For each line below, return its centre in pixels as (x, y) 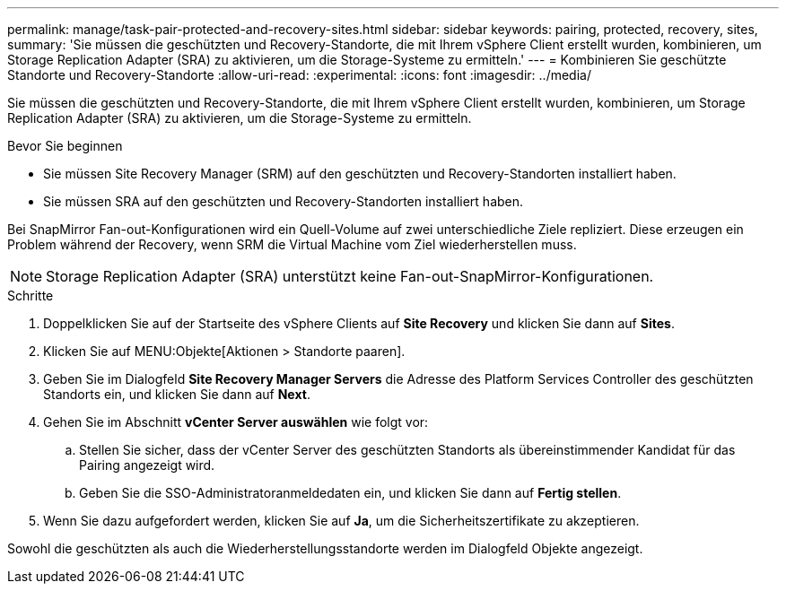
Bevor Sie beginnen (65, 146)
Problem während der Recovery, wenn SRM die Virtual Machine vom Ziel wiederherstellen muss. (292, 244)
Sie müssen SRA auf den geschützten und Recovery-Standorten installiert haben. (284, 201)
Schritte (31, 295)
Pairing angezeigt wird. (147, 465)
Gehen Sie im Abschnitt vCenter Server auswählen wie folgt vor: (236, 422)
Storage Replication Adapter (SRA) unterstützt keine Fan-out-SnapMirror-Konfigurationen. (350, 276)
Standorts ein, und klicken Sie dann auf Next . (177, 394)
